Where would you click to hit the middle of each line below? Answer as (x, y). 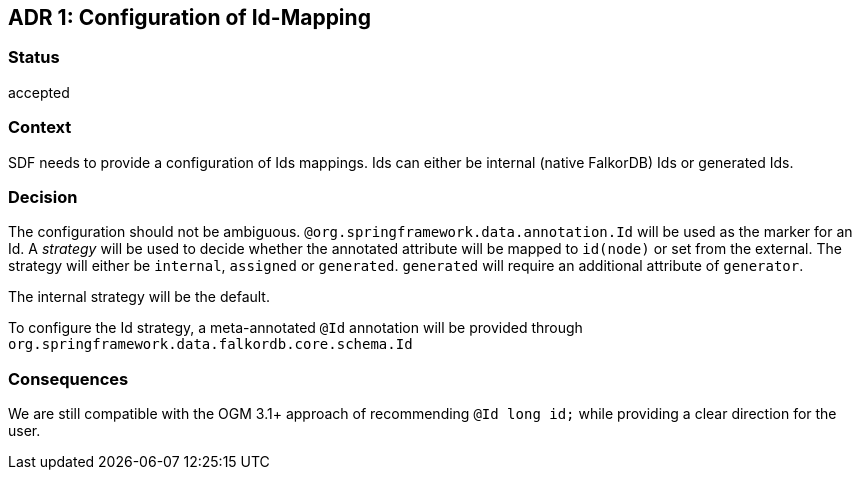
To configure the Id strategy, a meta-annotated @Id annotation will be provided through (295, 328)
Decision (43, 196)
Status (34, 57)
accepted (39, 92)
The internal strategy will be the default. (139, 297)
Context (40, 127)
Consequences (68, 378)
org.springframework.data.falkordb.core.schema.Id (210, 344)
